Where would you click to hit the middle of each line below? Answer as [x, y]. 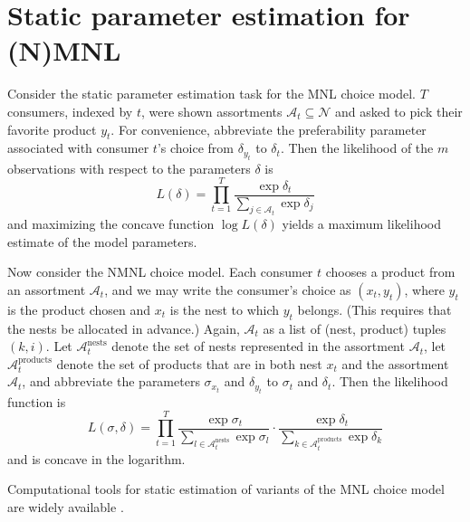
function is [37, 401]
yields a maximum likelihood [361, 224]
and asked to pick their [398, 111]
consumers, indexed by [70, 111]
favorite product [52, 129]
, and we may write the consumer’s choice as [228, 289]
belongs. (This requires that [374, 309]
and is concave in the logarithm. [96, 458]
